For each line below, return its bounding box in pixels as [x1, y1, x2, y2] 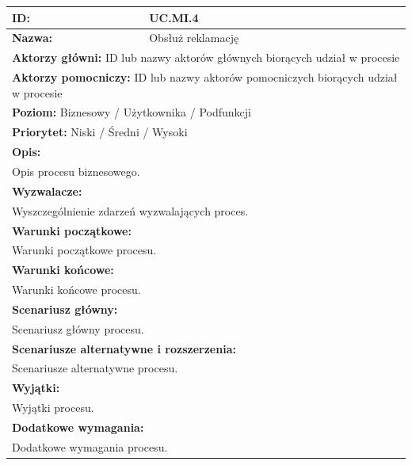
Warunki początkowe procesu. [12, 242, 157, 258]
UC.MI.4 [149, 9, 199, 25]
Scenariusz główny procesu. [12, 320, 144, 337]
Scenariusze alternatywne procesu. [12, 360, 178, 376]
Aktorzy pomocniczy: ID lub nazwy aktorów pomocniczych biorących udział [12, 69, 398, 86]
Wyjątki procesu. [12, 399, 94, 416]
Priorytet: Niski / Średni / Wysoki [12, 124, 188, 140]
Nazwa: [12, 29, 53, 46]
